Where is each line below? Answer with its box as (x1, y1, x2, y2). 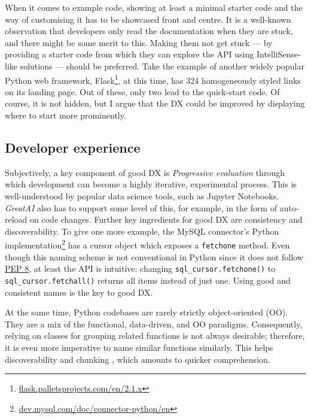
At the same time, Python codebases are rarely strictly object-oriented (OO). (5, 306, 288, 318)
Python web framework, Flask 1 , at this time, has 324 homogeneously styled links (5, 72, 301, 86)
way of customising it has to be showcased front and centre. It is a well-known (5, 13, 291, 25)
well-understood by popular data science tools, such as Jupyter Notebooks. (5, 189, 279, 202)
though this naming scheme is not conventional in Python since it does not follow (5, 250, 303, 263)
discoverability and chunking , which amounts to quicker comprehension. (5, 353, 270, 365)
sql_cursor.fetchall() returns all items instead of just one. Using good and (5, 274, 291, 286)
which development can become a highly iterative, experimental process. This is (5, 178, 297, 190)
